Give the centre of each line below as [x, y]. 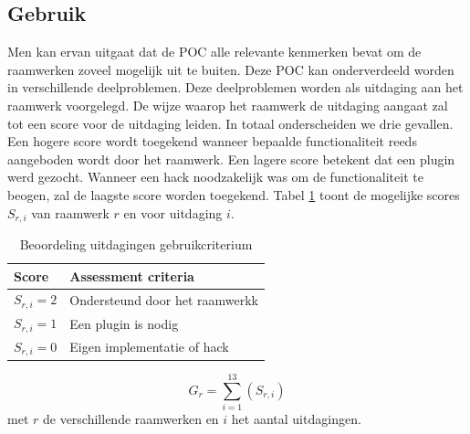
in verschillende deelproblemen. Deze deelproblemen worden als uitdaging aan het [235, 87]
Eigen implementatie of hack [149, 347]
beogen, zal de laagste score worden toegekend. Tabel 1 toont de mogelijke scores [234, 194]
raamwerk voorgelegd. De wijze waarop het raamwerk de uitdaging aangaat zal [228, 105]
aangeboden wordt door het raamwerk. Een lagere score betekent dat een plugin [231, 159]
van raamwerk [70, 212]
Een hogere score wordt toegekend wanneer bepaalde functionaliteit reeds [212, 141]
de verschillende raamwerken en [131, 418]
